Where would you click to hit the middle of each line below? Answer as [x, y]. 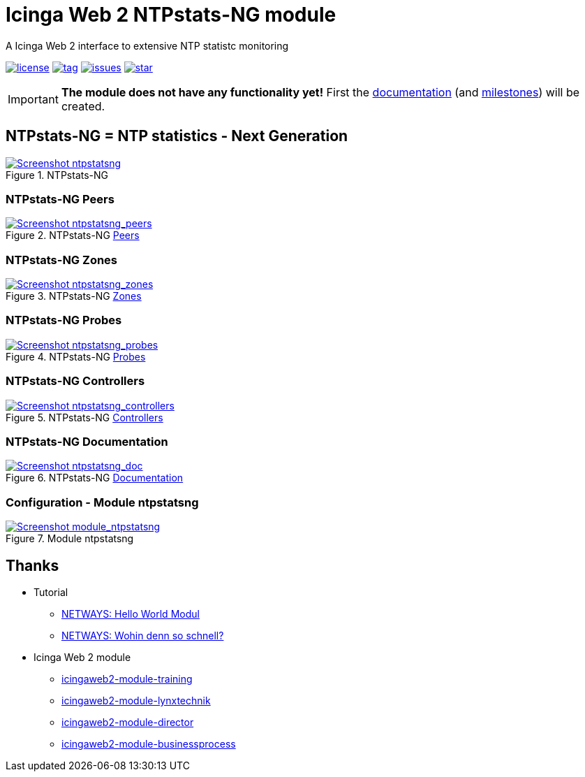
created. [83, 106]
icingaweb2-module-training [127, 678]
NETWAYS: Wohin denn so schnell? [143, 635]
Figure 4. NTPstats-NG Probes [76, 356]
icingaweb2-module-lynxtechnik [136, 700]
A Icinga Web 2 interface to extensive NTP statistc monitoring [147, 45]
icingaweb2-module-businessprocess [149, 743]
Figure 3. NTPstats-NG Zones [74, 296]
